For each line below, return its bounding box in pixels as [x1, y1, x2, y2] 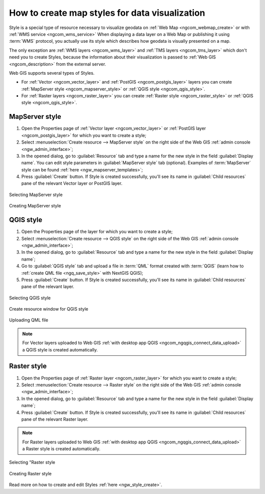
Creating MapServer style [9, 203, 61, 209]
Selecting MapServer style [9, 192, 63, 198]
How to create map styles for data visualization [9, 7, 206, 18]
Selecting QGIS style [9, 295, 51, 301]
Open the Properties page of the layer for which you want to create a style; [21, 229, 173, 234]
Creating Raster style [9, 470, 52, 476]
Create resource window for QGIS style [9, 306, 88, 312]
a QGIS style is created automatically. [22, 347, 98, 352]
